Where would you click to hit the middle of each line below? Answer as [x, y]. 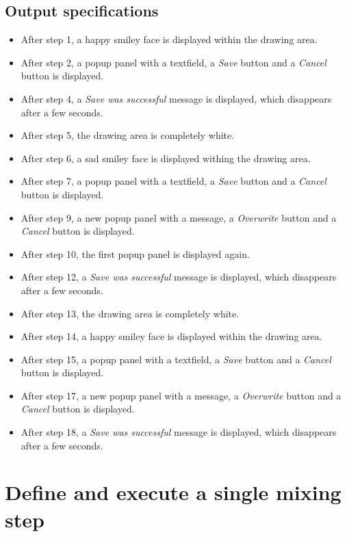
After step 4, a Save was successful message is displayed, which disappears [176, 98]
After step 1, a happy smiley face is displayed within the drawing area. [169, 39]
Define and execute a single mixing [173, 492]
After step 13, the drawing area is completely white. [130, 313]
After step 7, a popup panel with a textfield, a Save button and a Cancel [173, 181]
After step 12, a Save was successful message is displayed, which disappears [179, 277]
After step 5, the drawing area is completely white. [128, 135]
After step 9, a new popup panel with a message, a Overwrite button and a [179, 217]
